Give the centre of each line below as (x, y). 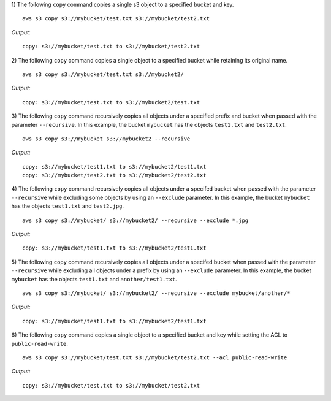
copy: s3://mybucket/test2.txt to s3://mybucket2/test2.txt (114, 175)
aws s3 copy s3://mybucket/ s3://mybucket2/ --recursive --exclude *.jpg (135, 220)
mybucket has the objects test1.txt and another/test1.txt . (94, 279)
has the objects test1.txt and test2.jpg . (68, 206)
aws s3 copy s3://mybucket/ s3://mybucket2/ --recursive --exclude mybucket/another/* (156, 293)
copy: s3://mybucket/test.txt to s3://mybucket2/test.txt (111, 102)
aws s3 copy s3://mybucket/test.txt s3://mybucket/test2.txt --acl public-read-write (155, 357)
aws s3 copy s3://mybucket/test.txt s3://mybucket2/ (103, 74)
